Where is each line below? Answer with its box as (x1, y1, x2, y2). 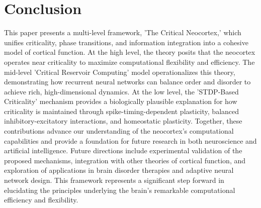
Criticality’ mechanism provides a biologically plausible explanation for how (4, 96, 237, 107)
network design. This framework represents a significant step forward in (4, 175, 224, 185)
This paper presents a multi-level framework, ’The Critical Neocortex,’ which (4, 27, 241, 38)
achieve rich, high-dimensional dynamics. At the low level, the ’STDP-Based (4, 86, 239, 96)
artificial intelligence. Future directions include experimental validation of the (4, 145, 242, 156)
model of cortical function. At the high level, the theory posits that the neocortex (4, 47, 255, 57)
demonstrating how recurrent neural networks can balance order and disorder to (4, 76, 251, 87)
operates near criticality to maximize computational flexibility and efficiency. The (4, 56, 255, 67)
